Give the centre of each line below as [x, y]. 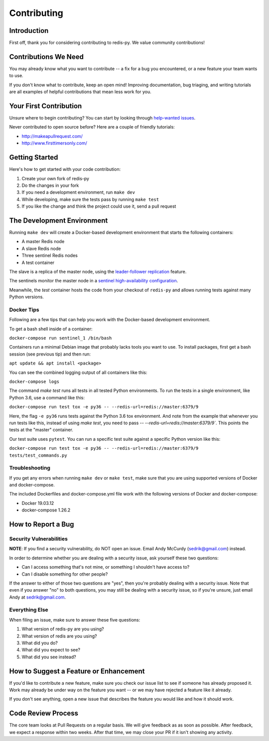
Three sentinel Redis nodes [50, 255]
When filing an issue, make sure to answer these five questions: [75, 619]
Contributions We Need [47, 57]
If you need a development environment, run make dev [78, 192]
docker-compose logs [34, 381]
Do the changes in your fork [50, 185]
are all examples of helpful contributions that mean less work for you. [80, 92]
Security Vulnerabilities [39, 539]
